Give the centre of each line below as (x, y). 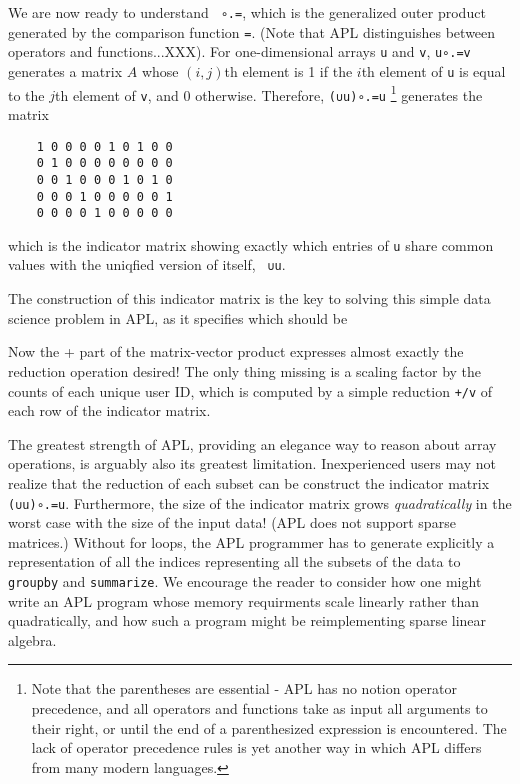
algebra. (32, 639)
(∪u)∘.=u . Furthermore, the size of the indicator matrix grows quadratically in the (260, 502)
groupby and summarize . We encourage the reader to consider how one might (245, 580)
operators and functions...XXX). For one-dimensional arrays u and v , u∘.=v (239, 51)
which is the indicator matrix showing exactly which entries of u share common (251, 244)
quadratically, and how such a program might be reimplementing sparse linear (247, 620)
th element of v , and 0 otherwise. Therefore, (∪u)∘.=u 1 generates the (269, 93)
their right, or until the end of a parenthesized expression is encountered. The (269, 727)
